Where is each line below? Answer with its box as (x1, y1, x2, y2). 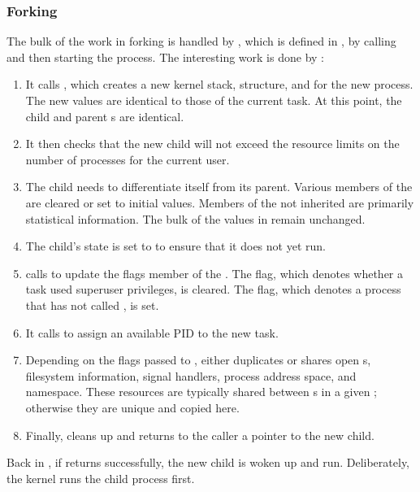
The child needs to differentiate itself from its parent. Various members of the (25, 178, 413, 195)
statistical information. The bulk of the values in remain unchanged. (25, 210, 366, 227)
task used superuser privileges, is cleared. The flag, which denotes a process (25, 281, 401, 298)
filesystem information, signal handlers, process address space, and (25, 367, 357, 384)
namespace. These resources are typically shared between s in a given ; (25, 383, 378, 400)
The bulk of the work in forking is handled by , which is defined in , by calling (6, 33, 396, 50)
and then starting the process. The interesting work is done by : (6, 48, 324, 65)
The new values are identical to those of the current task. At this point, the (25, 92, 402, 108)
